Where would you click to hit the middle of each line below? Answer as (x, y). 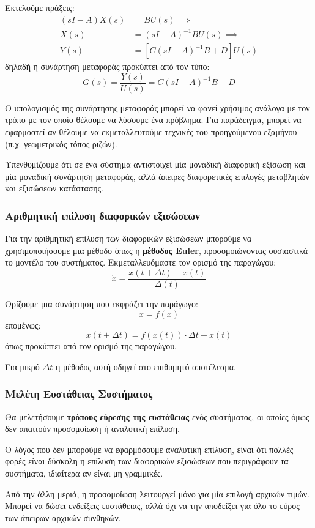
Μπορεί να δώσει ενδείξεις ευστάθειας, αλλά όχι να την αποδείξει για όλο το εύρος (152, 506)
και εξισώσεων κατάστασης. (54, 188)
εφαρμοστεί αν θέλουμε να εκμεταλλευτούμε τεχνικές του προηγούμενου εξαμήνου (151, 132)
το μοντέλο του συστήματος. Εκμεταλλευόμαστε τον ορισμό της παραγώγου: (141, 262)
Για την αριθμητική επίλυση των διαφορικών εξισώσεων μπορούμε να (128, 238)
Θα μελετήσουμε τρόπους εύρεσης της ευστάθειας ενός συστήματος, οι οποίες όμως (157, 416)
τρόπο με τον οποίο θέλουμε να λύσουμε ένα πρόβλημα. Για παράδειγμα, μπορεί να (153, 120)
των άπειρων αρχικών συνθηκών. (63, 517)
